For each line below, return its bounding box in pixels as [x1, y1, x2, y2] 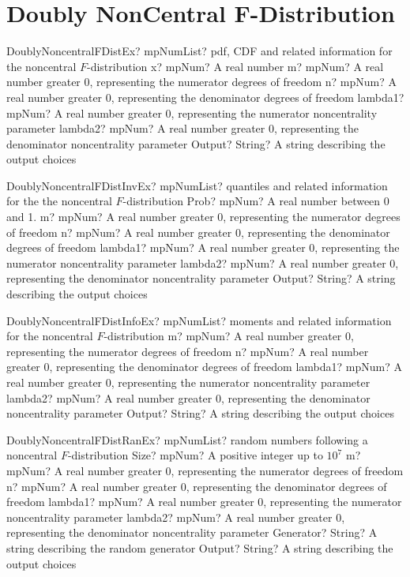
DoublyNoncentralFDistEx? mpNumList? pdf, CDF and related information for [6, 43, 393, 59]
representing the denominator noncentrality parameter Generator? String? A [6, 524, 378, 541]
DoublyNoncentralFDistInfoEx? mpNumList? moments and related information [6, 312, 392, 328]
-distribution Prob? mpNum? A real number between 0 [122, 193, 389, 209]
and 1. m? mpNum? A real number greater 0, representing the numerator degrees [6, 208, 401, 225]
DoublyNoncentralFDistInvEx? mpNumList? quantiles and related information [6, 177, 388, 193]
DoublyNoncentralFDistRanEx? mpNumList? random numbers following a [6, 431, 368, 448]
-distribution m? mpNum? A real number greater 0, [103, 328, 354, 344]
